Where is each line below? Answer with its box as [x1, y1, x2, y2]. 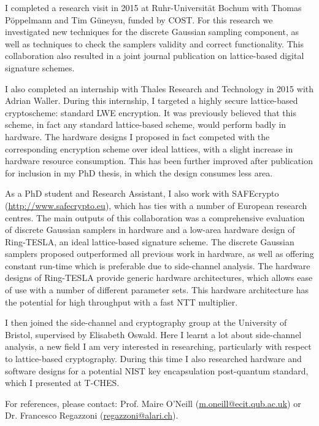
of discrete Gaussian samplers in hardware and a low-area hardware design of [5, 223, 295, 236]
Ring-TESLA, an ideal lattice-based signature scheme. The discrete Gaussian [5, 235, 294, 248]
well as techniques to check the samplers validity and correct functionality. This [5, 37, 304, 50]
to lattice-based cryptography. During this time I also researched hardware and [5, 352, 302, 365]
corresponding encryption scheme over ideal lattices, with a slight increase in [5, 142, 293, 155]
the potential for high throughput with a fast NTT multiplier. [5, 295, 238, 308]
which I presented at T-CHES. [5, 376, 120, 389]
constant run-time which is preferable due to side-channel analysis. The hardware [5, 259, 310, 272]
